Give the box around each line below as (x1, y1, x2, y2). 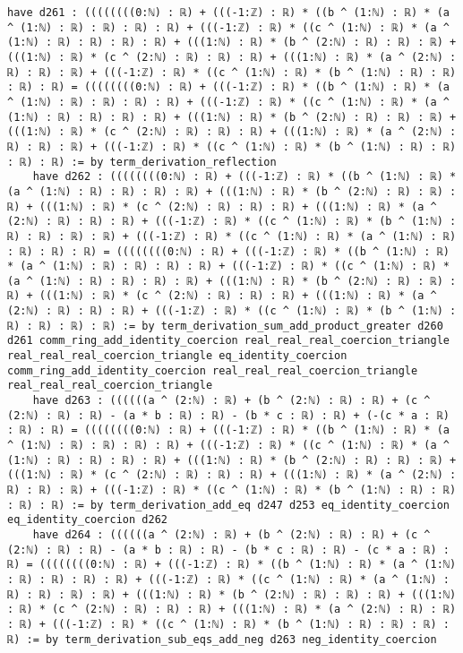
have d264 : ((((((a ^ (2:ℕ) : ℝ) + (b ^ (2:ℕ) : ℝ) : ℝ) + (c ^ (32, 528, 431, 541)
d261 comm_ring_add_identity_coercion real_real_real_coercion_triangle (7, 334, 450, 348)
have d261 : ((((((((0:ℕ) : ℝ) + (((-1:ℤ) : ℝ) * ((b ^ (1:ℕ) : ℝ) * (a (7, 6, 450, 19)
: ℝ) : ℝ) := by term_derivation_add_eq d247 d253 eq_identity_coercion (7, 498, 450, 511)
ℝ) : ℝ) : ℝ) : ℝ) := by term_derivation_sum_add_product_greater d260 (7, 319, 443, 332)
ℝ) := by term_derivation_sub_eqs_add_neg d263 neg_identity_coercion (7, 632, 437, 646)
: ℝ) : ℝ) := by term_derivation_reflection (7, 155, 277, 168)
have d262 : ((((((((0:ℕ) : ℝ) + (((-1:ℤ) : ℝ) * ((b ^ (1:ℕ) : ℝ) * (32, 170, 457, 184)
